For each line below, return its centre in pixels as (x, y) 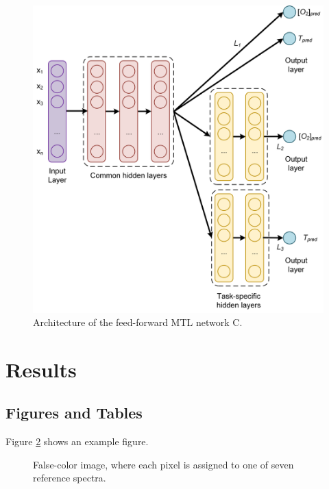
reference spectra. (70, 478)
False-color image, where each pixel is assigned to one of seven (163, 464)
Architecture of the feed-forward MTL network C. (138, 322)
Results (41, 369)
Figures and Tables (74, 413)
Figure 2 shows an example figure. (77, 441)
